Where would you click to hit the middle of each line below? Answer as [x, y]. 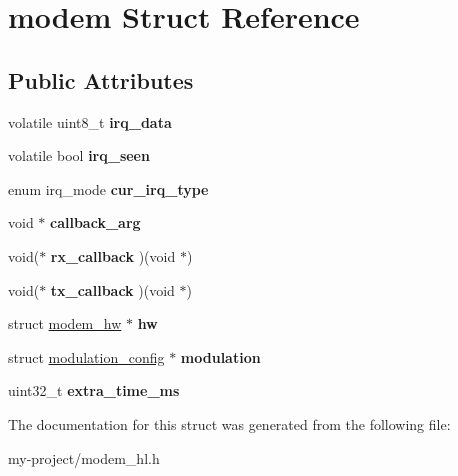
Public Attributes [101, 79]
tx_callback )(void [112, 289]
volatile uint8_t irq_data [90, 121]
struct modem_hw [65, 323]
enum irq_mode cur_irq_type [108, 188]
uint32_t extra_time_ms [94, 390]
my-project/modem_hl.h [84, 457]
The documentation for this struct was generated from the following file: [229, 423]
